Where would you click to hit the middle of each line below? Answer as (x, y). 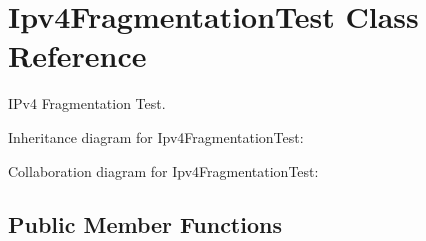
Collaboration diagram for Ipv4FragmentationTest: (163, 170)
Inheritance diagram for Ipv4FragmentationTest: (156, 136)
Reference (77, 55)
